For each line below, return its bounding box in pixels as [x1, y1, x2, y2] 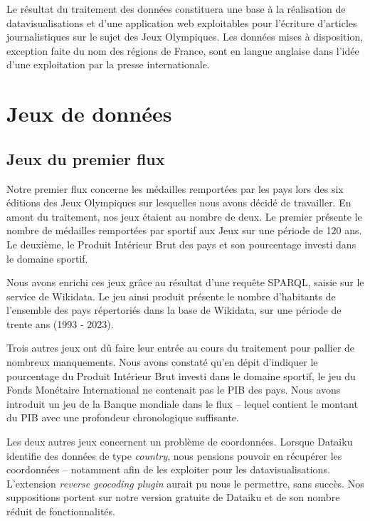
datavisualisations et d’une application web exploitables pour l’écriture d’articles [6, 15, 357, 30]
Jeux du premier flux [6, 147, 165, 169]
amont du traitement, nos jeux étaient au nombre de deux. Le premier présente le [6, 209, 362, 223]
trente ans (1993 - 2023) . [6, 316, 114, 331]
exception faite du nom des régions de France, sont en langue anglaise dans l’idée [6, 43, 359, 58]
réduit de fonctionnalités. [6, 504, 115, 519]
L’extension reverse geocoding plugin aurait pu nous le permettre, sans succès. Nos [6, 475, 364, 490]
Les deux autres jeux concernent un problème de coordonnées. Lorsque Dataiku [6, 434, 353, 449]
